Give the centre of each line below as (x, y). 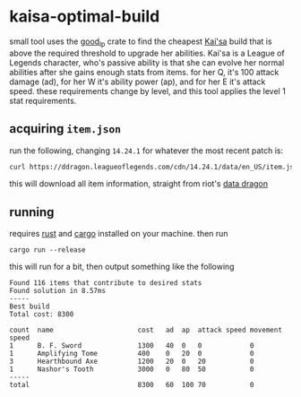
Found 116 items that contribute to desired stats (106, 283)
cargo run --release (48, 250)
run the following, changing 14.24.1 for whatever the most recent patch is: (146, 151)
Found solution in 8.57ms (57, 291)
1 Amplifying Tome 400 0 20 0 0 (132, 354)
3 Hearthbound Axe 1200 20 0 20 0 (132, 362)
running (32, 212)
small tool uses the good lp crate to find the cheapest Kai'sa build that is (141, 42)
